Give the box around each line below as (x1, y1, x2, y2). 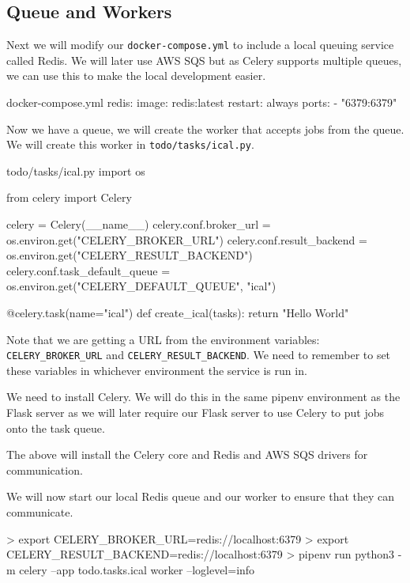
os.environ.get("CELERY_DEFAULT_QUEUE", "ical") (6, 278, 276, 294)
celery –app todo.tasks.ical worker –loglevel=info (19, 561, 255, 577)
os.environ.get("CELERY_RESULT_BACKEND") (6, 247, 253, 263)
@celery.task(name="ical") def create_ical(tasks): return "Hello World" (6, 305, 349, 321)
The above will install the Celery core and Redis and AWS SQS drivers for (6, 446, 368, 463)
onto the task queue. (6, 419, 105, 436)
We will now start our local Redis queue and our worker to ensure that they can (6, 488, 395, 505)
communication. (6, 461, 83, 478)
